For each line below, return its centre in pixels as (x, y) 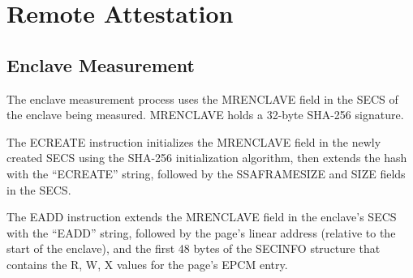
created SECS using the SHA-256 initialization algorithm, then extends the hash (207, 158)
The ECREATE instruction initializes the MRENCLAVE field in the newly (194, 141)
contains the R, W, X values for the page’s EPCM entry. (147, 264)
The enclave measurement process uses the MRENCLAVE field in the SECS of (202, 98)
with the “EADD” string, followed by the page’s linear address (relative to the (201, 232)
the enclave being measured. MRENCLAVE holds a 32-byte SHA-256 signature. (205, 115)
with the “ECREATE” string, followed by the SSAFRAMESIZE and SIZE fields (206, 173)
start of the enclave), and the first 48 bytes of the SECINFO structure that (194, 248)
